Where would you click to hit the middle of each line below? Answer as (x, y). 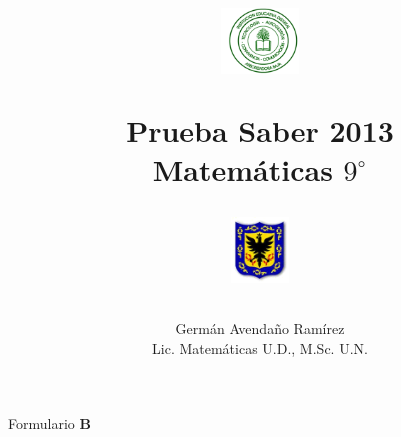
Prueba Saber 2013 (260, 129)
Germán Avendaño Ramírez (260, 328)
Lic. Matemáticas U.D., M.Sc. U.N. (260, 347)
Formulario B (49, 423)
